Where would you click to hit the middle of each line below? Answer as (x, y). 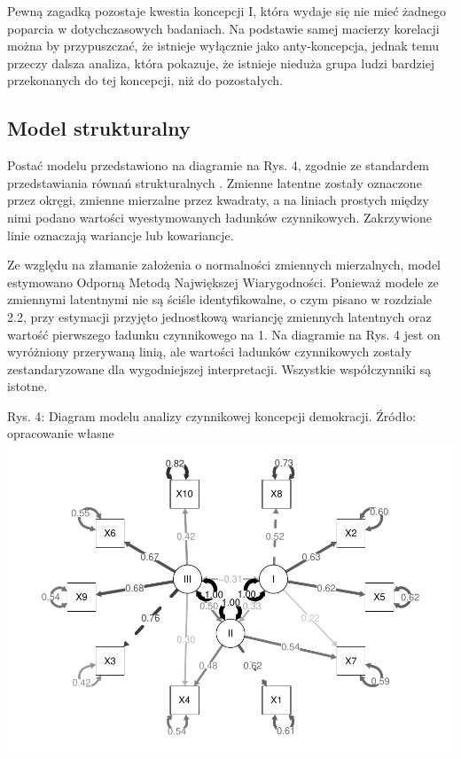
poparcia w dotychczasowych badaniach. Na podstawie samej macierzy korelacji (223, 28)
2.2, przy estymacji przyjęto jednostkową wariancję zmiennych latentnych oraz (219, 316)
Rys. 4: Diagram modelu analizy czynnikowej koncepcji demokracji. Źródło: (212, 415)
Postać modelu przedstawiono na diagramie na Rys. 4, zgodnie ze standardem (219, 165)
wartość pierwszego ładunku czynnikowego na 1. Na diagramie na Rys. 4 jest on (224, 334)
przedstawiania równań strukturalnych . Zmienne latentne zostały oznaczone (215, 182)
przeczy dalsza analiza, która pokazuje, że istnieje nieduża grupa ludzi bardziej (221, 63)
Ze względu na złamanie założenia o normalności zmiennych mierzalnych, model (224, 265)
